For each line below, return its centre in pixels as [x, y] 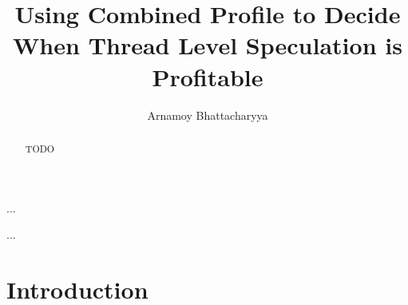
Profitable [208, 76]
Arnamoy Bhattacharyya [208, 115]
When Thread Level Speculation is [208, 45]
